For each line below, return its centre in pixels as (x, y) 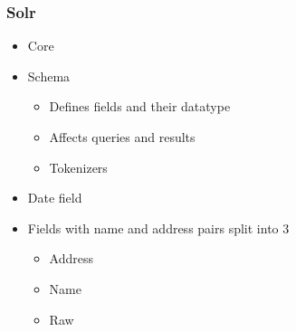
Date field (55, 198)
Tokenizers (78, 167)
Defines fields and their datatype (140, 106)
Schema (49, 76)
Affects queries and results (122, 137)
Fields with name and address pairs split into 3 (158, 228)
